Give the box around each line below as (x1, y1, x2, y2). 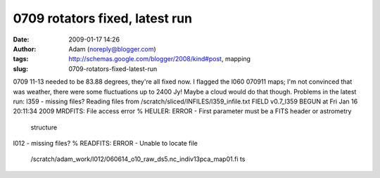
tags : (13, 55, 29, 63)
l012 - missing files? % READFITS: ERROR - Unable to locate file (13, 139, 198, 148)
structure (30, 123, 58, 132)
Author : (13, 44, 37, 53)
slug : (13, 64, 28, 73)
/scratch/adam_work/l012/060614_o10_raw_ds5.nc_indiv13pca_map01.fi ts (30, 155, 246, 163)
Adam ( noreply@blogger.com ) (68, 44, 156, 53)
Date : (13, 35, 30, 44)
